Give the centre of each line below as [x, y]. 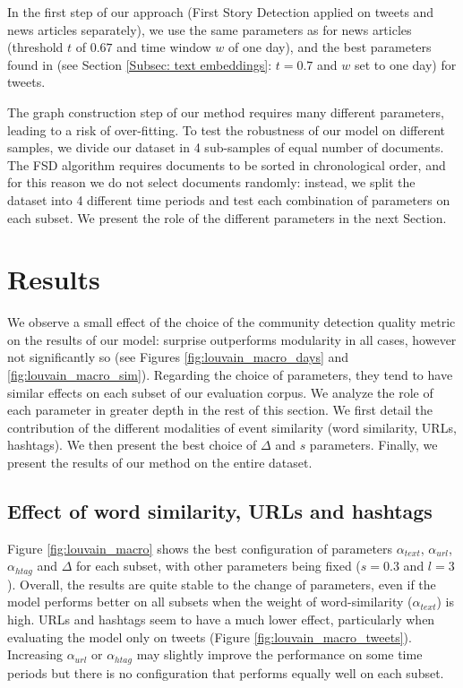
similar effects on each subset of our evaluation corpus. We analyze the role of [220, 392]
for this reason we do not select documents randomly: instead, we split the [211, 182]
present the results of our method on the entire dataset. [160, 462]
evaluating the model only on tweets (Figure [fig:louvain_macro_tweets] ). [210, 636]
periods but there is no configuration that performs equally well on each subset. [226, 672]
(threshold [35, 47]
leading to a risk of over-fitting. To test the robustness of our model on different [227, 129]
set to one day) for [405, 64]
